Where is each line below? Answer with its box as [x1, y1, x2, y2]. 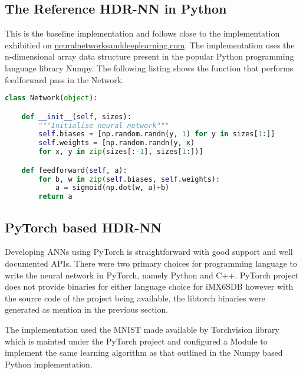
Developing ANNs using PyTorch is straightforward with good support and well [5, 245, 293, 258]
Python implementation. [5, 357, 93, 370]
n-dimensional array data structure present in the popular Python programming [5, 50, 294, 63]
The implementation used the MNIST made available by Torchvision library [5, 323, 279, 335]
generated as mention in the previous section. [5, 303, 169, 316]
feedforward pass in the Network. [5, 73, 124, 86]
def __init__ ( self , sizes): [21, 112, 131, 121]
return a [38, 192, 73, 201]
